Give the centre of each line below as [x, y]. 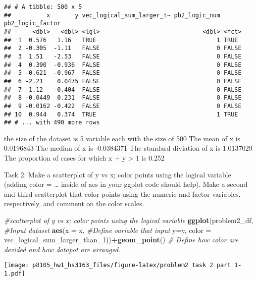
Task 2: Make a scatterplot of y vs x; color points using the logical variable [118, 174]
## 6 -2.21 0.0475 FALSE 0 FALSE [123, 81]
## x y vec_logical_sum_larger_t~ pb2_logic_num [112, 15]
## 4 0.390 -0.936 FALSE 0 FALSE [123, 65]
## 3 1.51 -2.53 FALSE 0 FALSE [123, 56]
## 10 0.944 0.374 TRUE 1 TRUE [121, 114]
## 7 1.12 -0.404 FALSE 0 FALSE [123, 89]
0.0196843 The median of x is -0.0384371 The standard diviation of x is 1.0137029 [128, 148]
